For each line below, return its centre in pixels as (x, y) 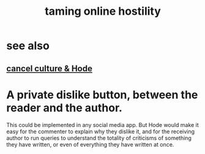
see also (28, 46)
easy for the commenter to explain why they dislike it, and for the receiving (100, 131)
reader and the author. (64, 108)
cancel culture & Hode (50, 68)
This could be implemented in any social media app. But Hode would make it (102, 125)
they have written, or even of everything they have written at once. (90, 144)
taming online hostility (103, 11)
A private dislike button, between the (102, 95)
